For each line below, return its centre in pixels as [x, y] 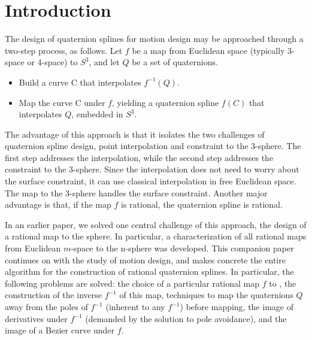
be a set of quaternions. [175, 62]
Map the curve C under [62, 102]
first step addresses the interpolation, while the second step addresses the [139, 157]
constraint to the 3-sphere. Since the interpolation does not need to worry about [152, 169]
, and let [104, 62]
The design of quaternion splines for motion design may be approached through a [154, 39]
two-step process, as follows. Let [64, 50]
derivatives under [36, 318]
